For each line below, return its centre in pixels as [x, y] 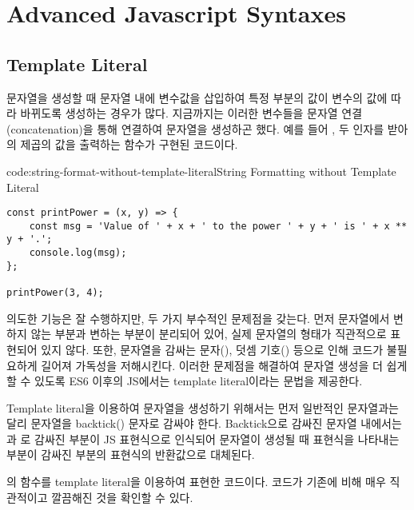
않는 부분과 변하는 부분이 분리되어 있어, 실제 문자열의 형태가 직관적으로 [209, 334]
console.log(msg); [78, 253]
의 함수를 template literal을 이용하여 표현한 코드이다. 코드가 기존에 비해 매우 [196, 482]
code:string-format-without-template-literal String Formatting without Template [201, 171]
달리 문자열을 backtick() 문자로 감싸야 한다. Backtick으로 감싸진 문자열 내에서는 [204, 423]
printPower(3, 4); [55, 293]
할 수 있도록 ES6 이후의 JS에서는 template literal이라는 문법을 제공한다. [185, 381]
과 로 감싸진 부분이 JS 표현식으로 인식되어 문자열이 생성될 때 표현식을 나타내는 [203, 438]
